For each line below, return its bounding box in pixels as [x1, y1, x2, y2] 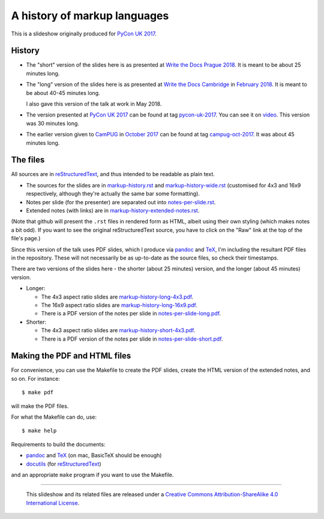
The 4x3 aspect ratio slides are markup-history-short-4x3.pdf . [41, 327, 196, 334]
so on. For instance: [11, 375, 60, 382]
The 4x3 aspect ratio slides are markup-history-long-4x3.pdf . [41, 293, 194, 300]
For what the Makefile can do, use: [11, 413, 97, 420]
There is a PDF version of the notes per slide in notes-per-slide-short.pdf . [41, 335, 223, 342]
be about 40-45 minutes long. [26, 89, 100, 96]
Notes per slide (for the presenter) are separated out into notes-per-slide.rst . [26, 198, 216, 205]
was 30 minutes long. [26, 120, 79, 127]
